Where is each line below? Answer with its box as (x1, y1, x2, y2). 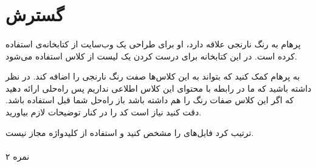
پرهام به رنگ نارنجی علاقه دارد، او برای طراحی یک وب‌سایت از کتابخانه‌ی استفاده (5, 37, 301, 50)
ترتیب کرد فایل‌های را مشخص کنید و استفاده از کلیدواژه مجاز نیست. (5, 126, 254, 138)
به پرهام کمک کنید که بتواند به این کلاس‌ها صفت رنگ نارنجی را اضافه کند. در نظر (5, 70, 300, 83)
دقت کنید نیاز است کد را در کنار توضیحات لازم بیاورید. (5, 105, 202, 118)
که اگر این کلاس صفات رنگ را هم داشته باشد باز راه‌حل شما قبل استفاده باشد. (5, 94, 294, 106)
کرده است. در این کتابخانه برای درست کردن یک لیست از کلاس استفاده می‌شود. (5, 49, 297, 62)
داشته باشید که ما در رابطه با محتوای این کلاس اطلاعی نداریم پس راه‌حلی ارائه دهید (5, 81, 312, 94)
